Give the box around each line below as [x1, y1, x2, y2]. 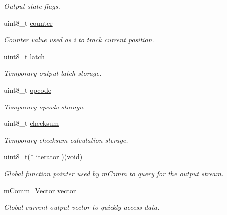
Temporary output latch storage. [4, 68, 102, 78]
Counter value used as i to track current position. [4, 34, 154, 45]
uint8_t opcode [4, 84, 51, 95]
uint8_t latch [4, 51, 45, 61]
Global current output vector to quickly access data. [4, 202, 160, 212]
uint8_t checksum [4, 118, 59, 128]
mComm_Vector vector [4, 185, 76, 195]
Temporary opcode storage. [4, 101, 85, 111]
